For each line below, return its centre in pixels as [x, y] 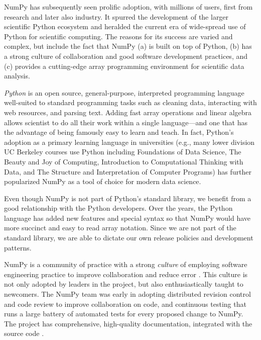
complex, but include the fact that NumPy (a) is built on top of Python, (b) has [128, 46]
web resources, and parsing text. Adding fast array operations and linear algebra [128, 112]
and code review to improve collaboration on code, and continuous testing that [125, 304]
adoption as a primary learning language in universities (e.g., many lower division [129, 142]
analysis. [17, 76]
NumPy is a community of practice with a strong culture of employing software [126, 264]
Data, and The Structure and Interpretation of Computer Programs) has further [128, 171]
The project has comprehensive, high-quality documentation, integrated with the [128, 323]
